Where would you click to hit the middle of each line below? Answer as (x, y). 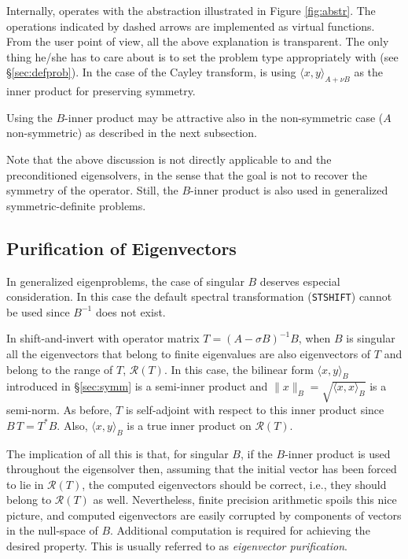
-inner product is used (338, 453)
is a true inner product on (189, 425)
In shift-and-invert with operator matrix (103, 338)
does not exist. (130, 311)
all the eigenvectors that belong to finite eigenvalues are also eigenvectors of (189, 353)
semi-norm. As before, (59, 410)
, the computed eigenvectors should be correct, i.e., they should (234, 484)
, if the (256, 453)
